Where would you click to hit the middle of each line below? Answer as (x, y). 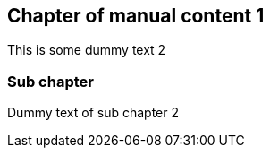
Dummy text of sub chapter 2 (93, 113)
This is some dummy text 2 (87, 50)
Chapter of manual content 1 (136, 16)
